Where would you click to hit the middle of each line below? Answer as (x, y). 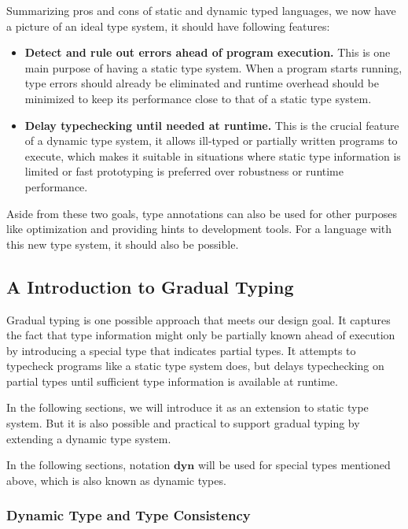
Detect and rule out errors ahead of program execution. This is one (208, 52)
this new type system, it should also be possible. (123, 244)
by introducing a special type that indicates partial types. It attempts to (181, 350)
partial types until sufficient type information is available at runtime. (172, 381)
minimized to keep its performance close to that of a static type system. (198, 98)
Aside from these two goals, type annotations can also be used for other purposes (202, 213)
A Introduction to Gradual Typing (150, 286)
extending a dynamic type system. (89, 438)
